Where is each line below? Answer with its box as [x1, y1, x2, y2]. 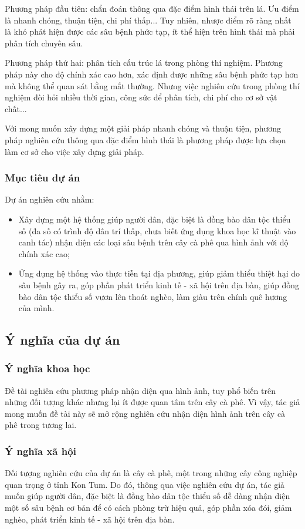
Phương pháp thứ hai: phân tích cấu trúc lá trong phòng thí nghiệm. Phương [5, 56, 283, 69]
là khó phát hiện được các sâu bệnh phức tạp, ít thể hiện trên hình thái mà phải [5, 25, 295, 38]
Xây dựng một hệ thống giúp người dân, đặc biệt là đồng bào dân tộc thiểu [18, 213, 291, 225]
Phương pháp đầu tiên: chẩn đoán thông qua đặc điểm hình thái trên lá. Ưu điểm [5, 2, 299, 14]
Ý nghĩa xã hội [5, 443, 76, 458]
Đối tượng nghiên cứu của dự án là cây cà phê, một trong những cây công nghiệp [5, 467, 297, 479]
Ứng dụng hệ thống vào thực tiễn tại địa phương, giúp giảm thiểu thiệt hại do [18, 267, 300, 279]
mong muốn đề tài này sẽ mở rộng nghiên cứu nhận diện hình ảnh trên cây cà [5, 407, 286, 419]
